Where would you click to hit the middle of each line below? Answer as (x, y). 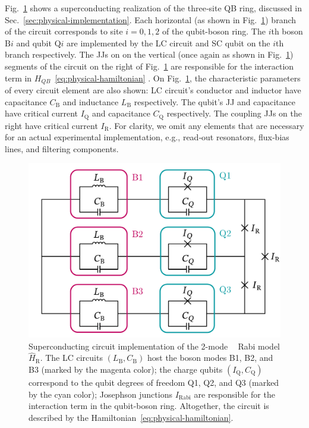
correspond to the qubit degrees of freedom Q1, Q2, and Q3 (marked (154, 382)
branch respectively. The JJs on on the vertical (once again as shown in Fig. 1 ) (149, 54)
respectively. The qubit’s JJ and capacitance (215, 101)
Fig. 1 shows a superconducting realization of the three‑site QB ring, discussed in (154, 8)
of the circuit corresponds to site (64, 31)
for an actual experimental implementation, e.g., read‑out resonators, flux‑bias (147, 137)
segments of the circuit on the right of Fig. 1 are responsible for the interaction (149, 66)
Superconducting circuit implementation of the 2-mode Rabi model (154, 346)
